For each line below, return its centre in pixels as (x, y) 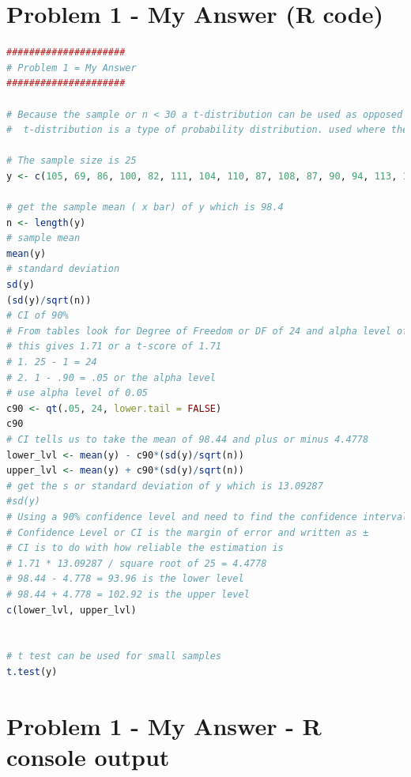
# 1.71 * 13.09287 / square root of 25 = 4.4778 (137, 563)
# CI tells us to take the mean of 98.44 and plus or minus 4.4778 (188, 439)
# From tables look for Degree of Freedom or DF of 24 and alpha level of (207, 331)
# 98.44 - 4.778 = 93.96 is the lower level (125, 579)
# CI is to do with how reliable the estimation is (145, 548)
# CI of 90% (38, 316)
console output (88, 756)
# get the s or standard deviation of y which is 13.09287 (165, 486)
